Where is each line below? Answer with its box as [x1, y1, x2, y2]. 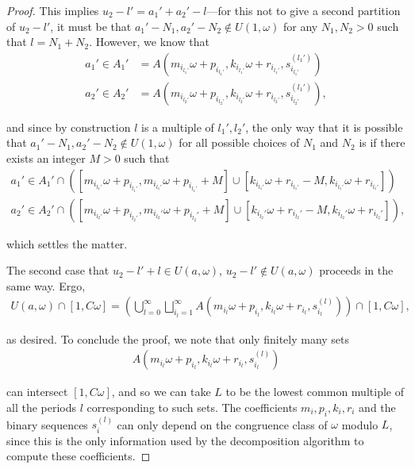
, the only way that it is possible [245, 118, 403, 135]
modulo [341, 416, 378, 432]
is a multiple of [141, 118, 214, 135]
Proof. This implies [6, 2, 99, 18]
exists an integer [6, 150, 86, 167]
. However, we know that [89, 33, 209, 50]
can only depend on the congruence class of [117, 416, 328, 432]
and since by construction [6, 118, 131, 135]
